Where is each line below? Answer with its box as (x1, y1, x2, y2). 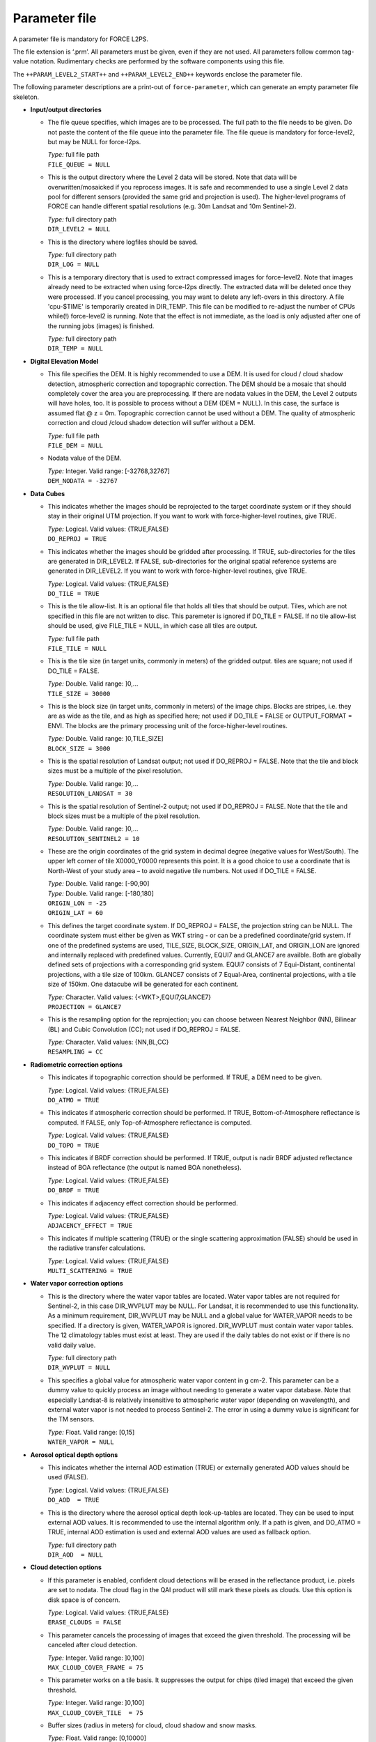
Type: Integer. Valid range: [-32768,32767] (47, 467, 171, 475)
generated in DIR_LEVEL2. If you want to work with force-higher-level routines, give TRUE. (47, 566, 307, 575)
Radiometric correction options (30, 1060, 123, 1069)
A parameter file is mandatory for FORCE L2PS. (13, 35, 149, 43)
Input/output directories (30, 105, 102, 114)
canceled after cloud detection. (47, 1641, 138, 1649)
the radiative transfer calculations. (47, 1244, 146, 1252)
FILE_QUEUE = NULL (47, 160, 111, 169)
